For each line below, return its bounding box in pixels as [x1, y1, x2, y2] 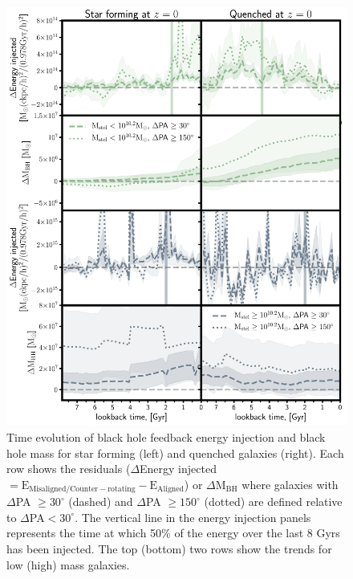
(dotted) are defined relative [204, 493, 343, 510]
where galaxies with [241, 475, 339, 492]
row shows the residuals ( [6, 460, 131, 477]
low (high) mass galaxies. [6, 556, 130, 573]
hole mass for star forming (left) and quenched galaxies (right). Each [6, 444, 344, 461]
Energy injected [140, 460, 217, 477]
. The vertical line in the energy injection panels [75, 508, 311, 525]
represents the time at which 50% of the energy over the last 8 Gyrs [6, 524, 340, 541]
